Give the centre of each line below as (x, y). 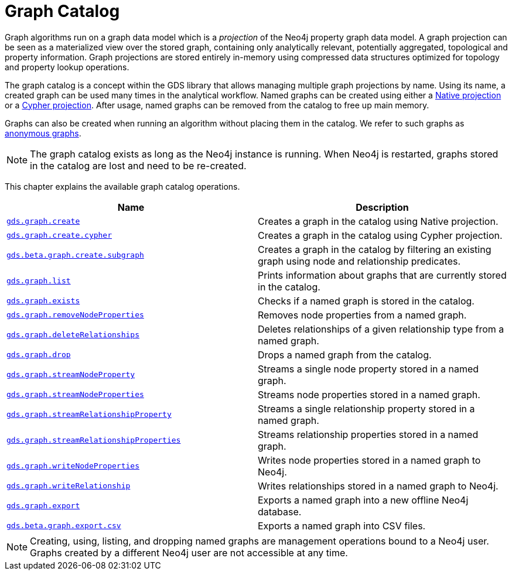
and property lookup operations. (67, 67)
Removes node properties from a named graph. (362, 315)
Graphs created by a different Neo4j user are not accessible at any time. (189, 552)
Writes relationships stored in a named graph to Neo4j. (378, 486)
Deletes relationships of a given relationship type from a (381, 329)
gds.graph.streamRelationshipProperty (89, 415)
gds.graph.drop (39, 355)
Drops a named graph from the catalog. (345, 355)
